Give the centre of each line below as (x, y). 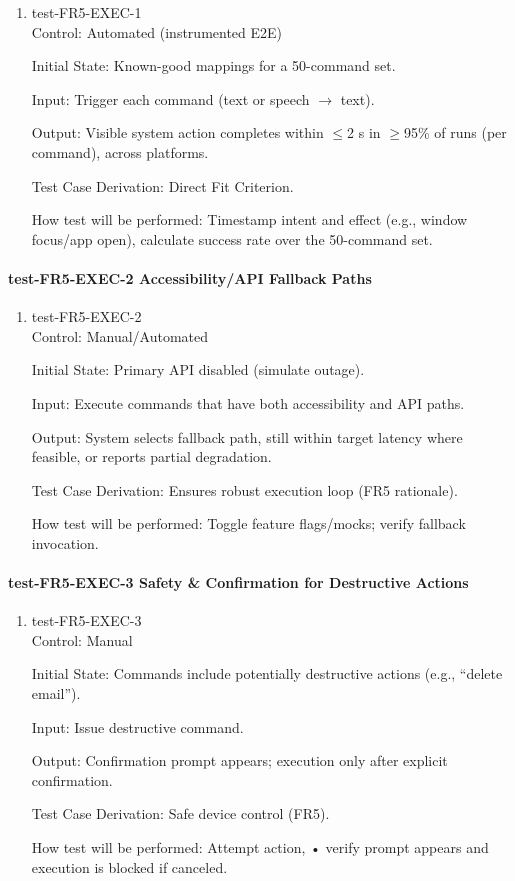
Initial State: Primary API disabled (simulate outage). (198, 369)
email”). (56, 693)
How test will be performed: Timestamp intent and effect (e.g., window (249, 219)
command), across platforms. (120, 151)
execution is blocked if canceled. (129, 866)
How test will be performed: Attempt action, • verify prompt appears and (260, 847)
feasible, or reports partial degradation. (151, 456)
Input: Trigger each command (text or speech (170, 98)
